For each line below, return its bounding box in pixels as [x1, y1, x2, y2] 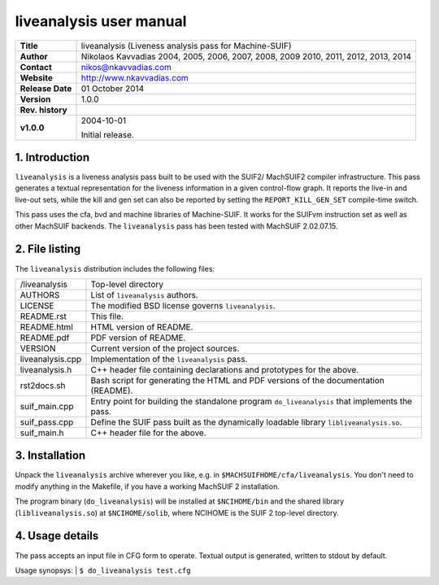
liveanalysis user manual [15, 12, 187, 30]
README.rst [20, 310, 67, 321]
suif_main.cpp [20, 400, 74, 412]
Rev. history [20, 104, 68, 116]
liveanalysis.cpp [20, 353, 82, 365]
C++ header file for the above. [90, 427, 206, 439]
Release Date [20, 82, 72, 94]
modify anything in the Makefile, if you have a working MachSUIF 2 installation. [15, 481, 280, 491]
